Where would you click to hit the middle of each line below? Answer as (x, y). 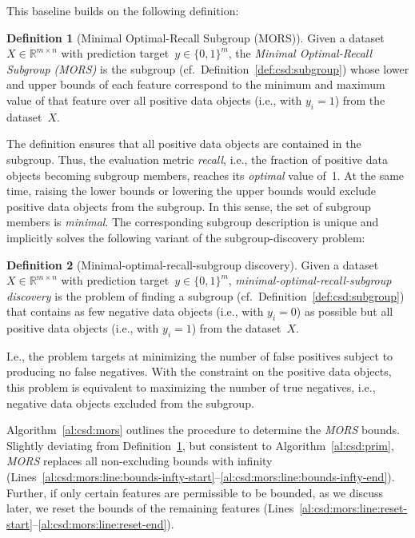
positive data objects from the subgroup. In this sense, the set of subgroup (189, 206)
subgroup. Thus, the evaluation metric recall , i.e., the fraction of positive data (197, 159)
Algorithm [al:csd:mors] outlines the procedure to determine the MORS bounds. (203, 430)
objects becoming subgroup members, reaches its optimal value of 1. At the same (206, 175)
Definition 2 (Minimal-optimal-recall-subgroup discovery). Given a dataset (193, 264)
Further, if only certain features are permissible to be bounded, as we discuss (195, 492)
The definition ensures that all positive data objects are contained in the (184, 143)
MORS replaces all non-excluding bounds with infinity (140, 461)
